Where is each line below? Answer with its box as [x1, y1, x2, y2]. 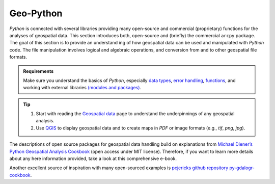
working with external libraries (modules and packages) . [23, 85, 142, 91]
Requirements [23, 68, 54, 74]
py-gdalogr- [229, 165, 255, 171]
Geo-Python [9, 8, 63, 19]
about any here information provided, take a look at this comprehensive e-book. [9, 155, 177, 162]
